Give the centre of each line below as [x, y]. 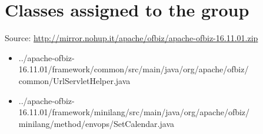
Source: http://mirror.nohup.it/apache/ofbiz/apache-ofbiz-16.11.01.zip [131, 38]
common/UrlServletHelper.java [74, 80]
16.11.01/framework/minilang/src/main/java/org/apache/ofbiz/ [134, 112]
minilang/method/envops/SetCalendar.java [96, 123]
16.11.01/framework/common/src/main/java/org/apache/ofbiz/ [134, 69]
